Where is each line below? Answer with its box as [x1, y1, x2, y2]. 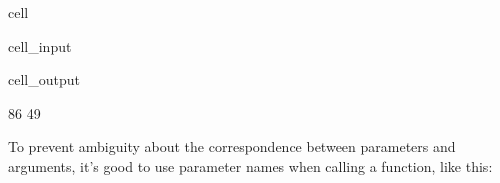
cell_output [8, 69, 80, 90]
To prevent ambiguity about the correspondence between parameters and [8, 136, 456, 157]
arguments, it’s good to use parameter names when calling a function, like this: [8, 155, 493, 176]
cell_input [8, 35, 72, 56]
